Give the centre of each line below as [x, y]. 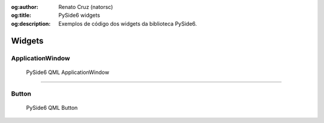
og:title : [21, 16]
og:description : [31, 23]
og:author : [25, 7]
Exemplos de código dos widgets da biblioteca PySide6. [128, 23]
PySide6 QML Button [52, 107]
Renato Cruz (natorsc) [86, 7]
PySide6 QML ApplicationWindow [67, 72]
